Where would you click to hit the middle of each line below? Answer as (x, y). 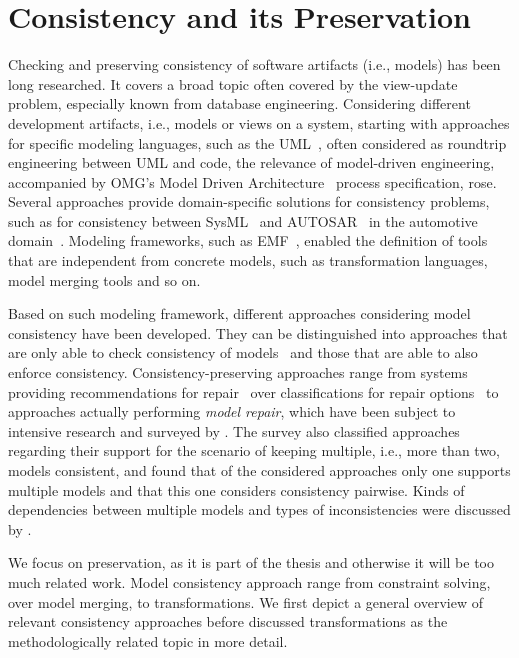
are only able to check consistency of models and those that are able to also (243, 352)
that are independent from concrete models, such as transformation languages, (248, 260)
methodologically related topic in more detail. (148, 640)
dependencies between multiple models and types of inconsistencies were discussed (259, 509)
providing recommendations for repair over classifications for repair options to (253, 391)
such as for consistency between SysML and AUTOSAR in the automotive (243, 220)
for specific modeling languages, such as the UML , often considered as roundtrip (257, 142)
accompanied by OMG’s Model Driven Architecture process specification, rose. (252, 181)
